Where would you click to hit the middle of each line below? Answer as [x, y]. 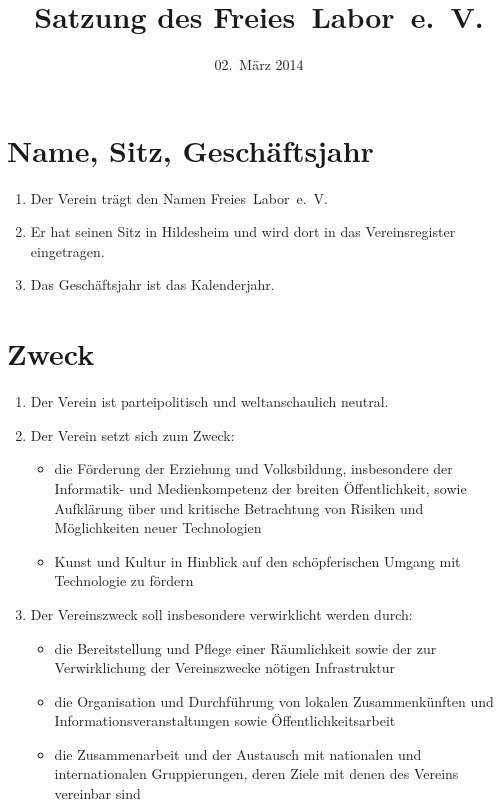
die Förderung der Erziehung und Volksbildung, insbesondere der [253, 468]
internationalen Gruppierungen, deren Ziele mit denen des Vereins [256, 773]
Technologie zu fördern [124, 580]
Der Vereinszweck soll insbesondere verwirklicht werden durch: [221, 613]
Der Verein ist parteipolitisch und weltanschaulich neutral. [209, 401]
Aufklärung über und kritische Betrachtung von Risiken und [239, 507]
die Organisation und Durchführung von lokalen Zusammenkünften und [274, 700]
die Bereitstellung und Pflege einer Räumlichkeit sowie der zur [245, 647]
